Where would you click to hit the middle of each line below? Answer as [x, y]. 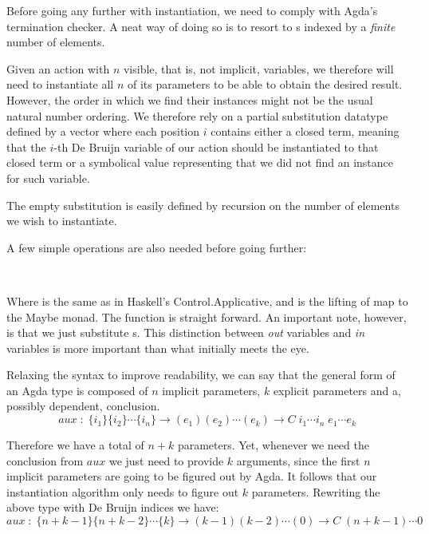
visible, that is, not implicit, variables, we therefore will [258, 68]
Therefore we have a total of [75, 445]
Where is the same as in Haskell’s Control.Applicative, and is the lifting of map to [207, 301]
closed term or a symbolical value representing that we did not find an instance [200, 162]
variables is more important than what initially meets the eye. [158, 348]
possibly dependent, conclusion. [83, 406]
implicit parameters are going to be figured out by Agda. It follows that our [192, 476]
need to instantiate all [60, 84]
